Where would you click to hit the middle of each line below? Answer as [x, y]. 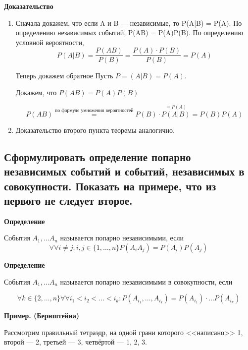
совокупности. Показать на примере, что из [110, 186]
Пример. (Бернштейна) [42, 316]
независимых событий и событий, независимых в [124, 171]
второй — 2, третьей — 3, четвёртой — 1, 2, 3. [75, 342]
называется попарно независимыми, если [122, 238]
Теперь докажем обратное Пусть [64, 76]
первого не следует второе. [68, 200]
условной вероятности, [50, 42]
